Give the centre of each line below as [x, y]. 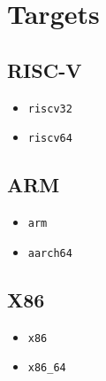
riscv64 [50, 139]
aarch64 [50, 253]
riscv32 [50, 109]
